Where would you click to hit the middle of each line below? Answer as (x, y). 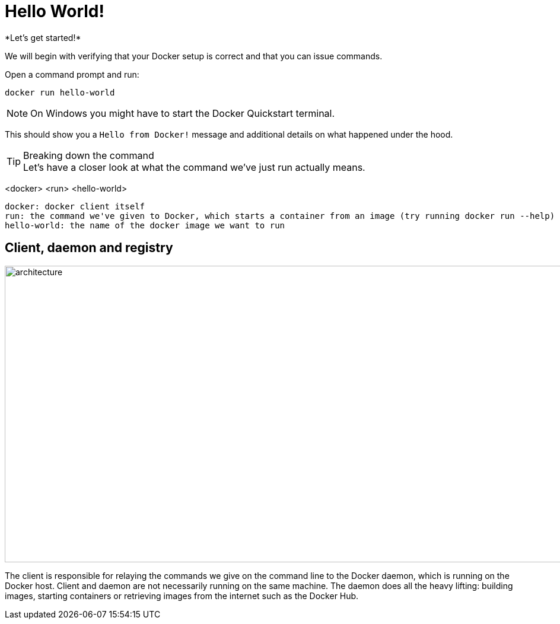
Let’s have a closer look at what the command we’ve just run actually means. (194, 167)
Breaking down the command (89, 155)
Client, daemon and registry (89, 248)
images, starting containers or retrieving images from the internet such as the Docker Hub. (182, 596)
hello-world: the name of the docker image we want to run (145, 225)
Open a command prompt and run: (72, 74)
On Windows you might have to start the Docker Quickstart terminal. (183, 113)
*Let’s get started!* (43, 37)
